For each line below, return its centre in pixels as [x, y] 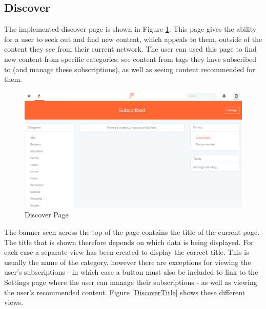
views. [14, 302]
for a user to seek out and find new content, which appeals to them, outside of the [133, 39]
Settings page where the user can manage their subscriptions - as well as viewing [131, 282]
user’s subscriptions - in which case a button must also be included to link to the [131, 272]
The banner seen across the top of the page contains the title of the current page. [132, 232]
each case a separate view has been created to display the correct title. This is [127, 252]
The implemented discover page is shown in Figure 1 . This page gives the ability [130, 29]
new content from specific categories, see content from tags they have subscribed [130, 59]
